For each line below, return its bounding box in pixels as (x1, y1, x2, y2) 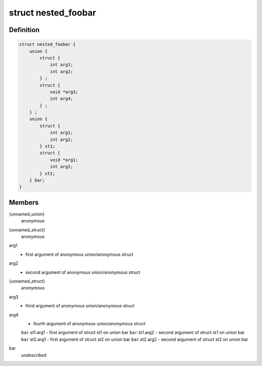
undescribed (21, 352, 47, 358)
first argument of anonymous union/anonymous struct (25, 251, 133, 257)
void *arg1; (49, 157, 79, 163)
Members (9, 198, 39, 206)
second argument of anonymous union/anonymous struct (25, 269, 141, 275)
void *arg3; (49, 89, 79, 95)
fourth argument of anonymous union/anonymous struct (33, 320, 146, 326)
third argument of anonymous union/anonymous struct (25, 303, 135, 309)
